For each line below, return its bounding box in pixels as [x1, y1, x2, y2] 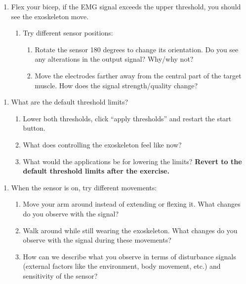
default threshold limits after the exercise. [23, 166, 169, 176]
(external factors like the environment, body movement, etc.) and [23, 261, 221, 271]
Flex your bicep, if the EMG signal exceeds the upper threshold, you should [11, 1, 241, 11]
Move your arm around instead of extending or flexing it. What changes [23, 199, 241, 209]
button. [23, 123, 45, 133]
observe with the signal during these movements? [23, 235, 171, 245]
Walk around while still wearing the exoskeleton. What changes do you [23, 225, 238, 235]
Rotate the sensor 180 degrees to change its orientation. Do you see [35, 44, 239, 54]
